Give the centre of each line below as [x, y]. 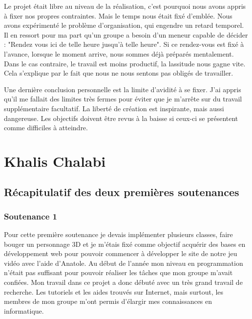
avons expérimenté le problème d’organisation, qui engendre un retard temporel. [124, 25]
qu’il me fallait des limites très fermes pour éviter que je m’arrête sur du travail [123, 99]
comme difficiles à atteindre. [46, 128]
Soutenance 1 [31, 216]
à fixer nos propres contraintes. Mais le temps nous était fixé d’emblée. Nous [118, 15]
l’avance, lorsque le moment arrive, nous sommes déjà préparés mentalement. [119, 53]
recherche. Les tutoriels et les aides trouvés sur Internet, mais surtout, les [114, 291]
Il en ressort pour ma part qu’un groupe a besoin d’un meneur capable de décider [126, 34]
